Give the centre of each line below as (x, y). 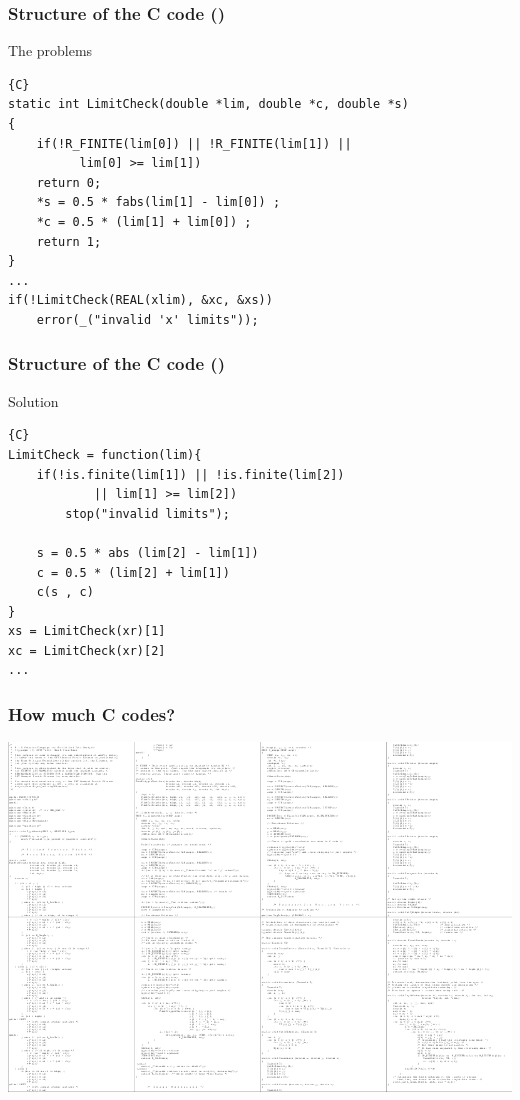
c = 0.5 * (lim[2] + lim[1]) (133, 572)
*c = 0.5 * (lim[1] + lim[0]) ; (144, 221)
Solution (33, 400)
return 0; (69, 182)
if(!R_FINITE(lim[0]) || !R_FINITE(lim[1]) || (194, 143)
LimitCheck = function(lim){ (105, 454)
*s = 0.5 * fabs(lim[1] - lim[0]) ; (158, 202)
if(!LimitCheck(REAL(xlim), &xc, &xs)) (140, 300)
